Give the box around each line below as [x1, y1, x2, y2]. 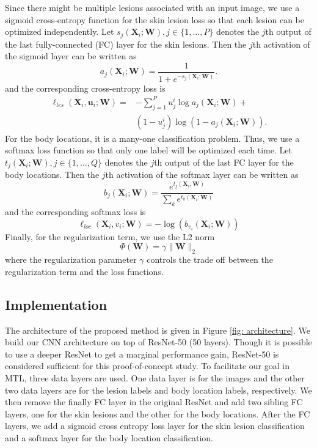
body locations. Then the [5, 168, 100, 181]
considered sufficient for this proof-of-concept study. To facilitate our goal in [5, 359, 290, 372]
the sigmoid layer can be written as [5, 50, 137, 62]
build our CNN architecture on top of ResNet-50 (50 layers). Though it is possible [5, 336, 312, 348]
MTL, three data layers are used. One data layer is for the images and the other [5, 372, 305, 384]
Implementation [5, 295, 107, 314]
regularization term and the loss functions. [5, 265, 164, 277]
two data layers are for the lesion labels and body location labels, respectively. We [5, 383, 312, 396]
